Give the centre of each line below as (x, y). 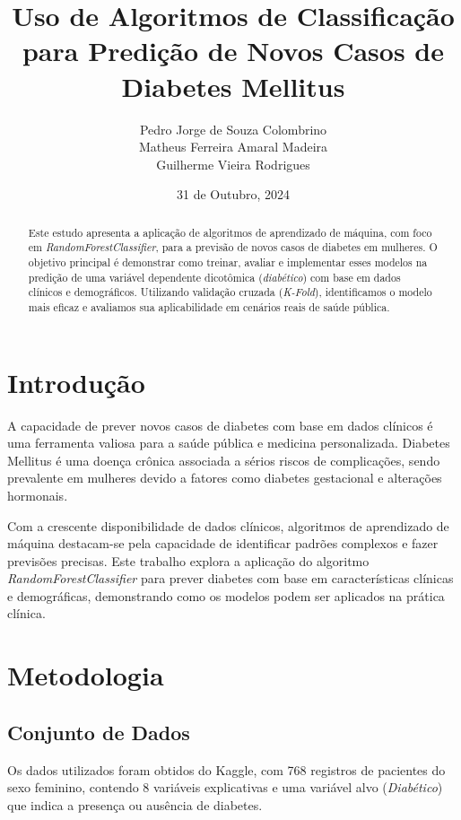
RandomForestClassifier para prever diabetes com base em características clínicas (230, 578)
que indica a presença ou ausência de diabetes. (135, 804)
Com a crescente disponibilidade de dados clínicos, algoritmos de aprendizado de (228, 525)
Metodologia (86, 675)
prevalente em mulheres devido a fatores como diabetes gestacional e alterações (225, 478)
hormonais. (38, 495)
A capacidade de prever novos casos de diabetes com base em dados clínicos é (220, 425)
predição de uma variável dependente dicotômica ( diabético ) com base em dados (214, 277)
